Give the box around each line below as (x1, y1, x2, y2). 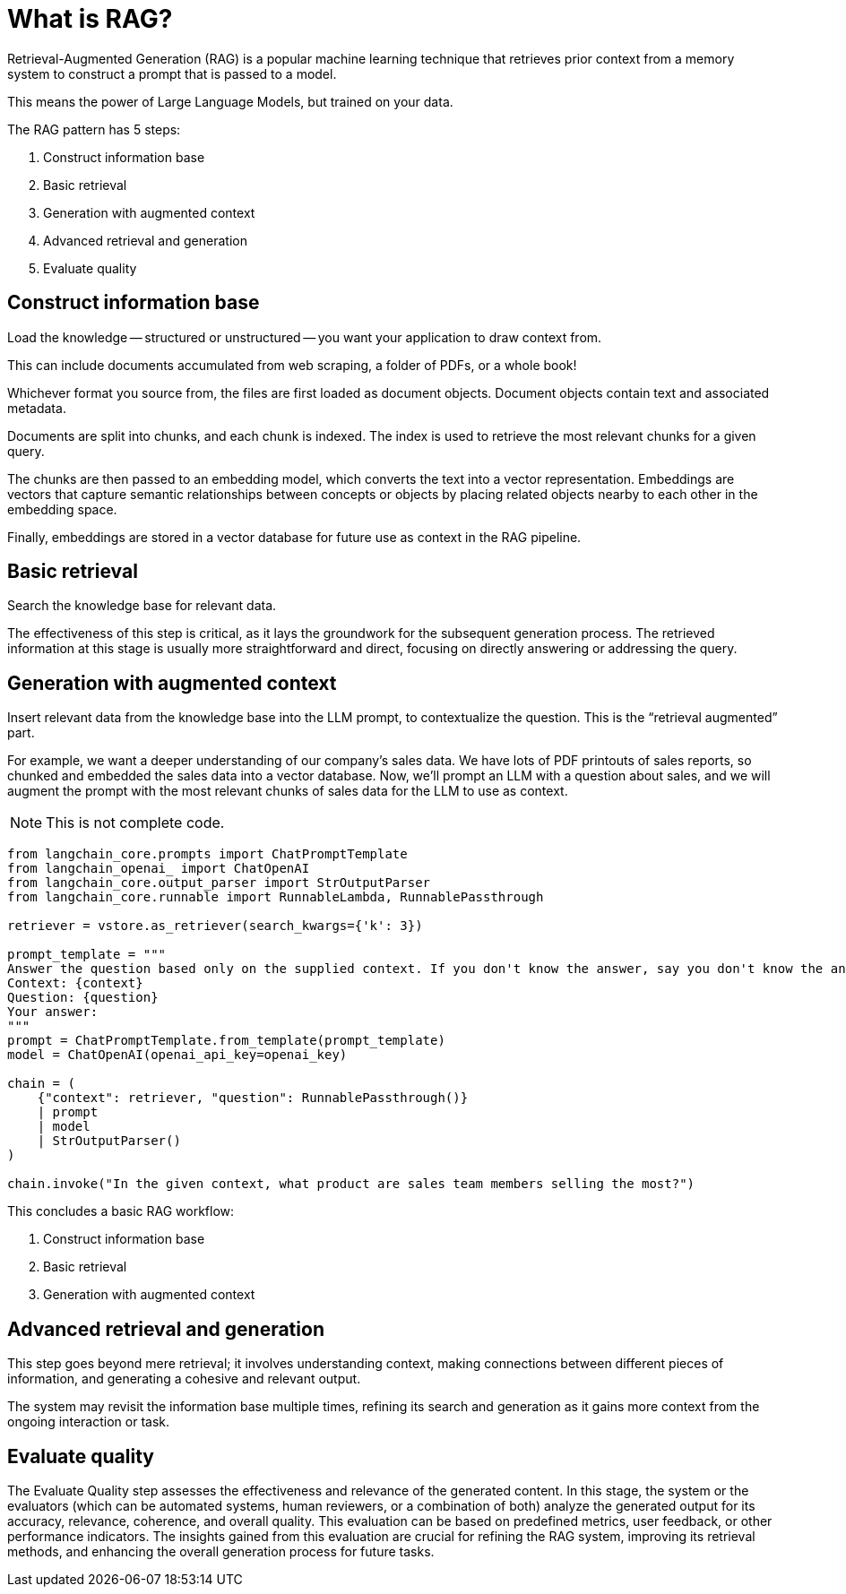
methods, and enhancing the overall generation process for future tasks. (7, 1543, 435, 1559)
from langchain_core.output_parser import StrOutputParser (7, 875, 431, 891)
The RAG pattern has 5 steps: (7, 121, 181, 137)
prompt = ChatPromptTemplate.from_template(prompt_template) (7, 1033, 445, 1048)
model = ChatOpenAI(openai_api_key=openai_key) (7, 1047, 348, 1063)
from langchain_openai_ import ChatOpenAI (7, 861, 310, 876)
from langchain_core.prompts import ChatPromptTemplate (7, 847, 408, 862)
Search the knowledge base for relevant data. (7, 598, 277, 614)
